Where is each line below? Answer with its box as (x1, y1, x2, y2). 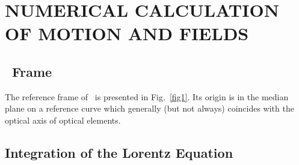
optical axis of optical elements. (5, 113, 121, 126)
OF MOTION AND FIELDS (5, 21, 249, 46)
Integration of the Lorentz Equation (5, 143, 233, 161)
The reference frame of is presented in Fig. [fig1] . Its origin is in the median (5, 90, 289, 103)
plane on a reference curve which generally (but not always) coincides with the (5, 102, 294, 115)
